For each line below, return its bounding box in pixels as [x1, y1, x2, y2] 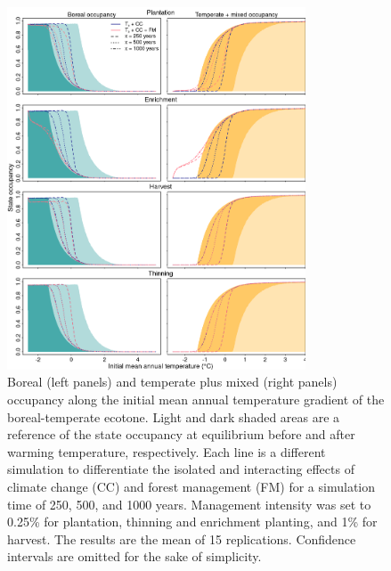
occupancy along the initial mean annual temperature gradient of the [7, 390, 385, 409]
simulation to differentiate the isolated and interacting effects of [7, 460, 354, 478]
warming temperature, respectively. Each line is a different [7, 442, 326, 461]
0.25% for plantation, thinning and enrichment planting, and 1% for [7, 512, 378, 531]
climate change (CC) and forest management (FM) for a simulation [7, 477, 376, 496]
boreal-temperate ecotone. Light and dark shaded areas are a [7, 407, 340, 426]
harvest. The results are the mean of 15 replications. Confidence [7, 529, 356, 548]
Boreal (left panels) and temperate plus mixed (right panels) [7, 372, 338, 391]
